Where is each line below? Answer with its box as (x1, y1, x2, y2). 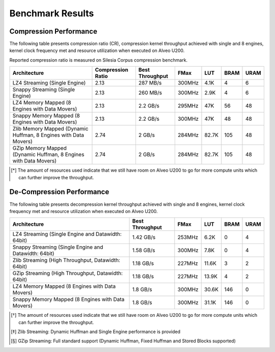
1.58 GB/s (132, 247, 155, 254)
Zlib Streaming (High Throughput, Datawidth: (12, 257, 121, 264)
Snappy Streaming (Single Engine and (12, 243, 103, 251)
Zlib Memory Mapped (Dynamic (12, 125, 89, 132)
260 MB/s (138, 89, 162, 96)
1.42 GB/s (132, 234, 156, 241)
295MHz (177, 102, 199, 110)
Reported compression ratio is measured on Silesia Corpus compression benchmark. (9, 57, 188, 63)
